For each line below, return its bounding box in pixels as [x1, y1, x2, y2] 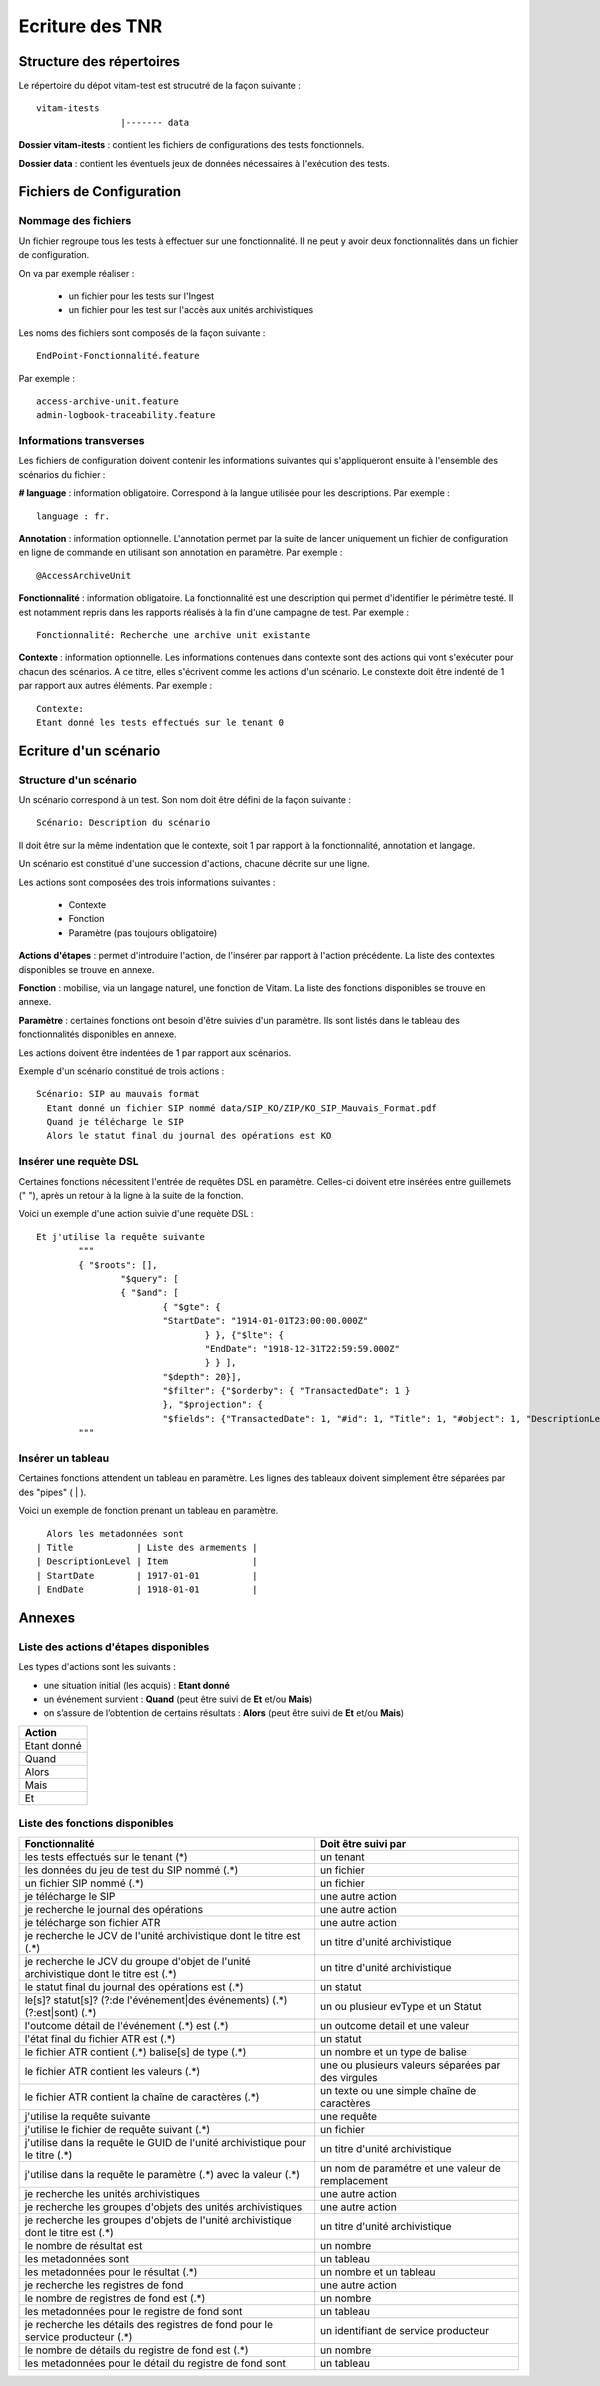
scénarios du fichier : [18, 468, 106, 480]
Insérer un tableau [18, 1451, 110, 1465]
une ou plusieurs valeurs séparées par [320, 2058, 501, 2072]
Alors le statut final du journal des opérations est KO [46, 1130, 332, 1142]
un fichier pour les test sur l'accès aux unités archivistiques [68, 304, 314, 316]
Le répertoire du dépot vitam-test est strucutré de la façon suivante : [18, 80, 302, 92]
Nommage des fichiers [18, 214, 132, 228]
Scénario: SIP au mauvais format [36, 1088, 200, 1100]
